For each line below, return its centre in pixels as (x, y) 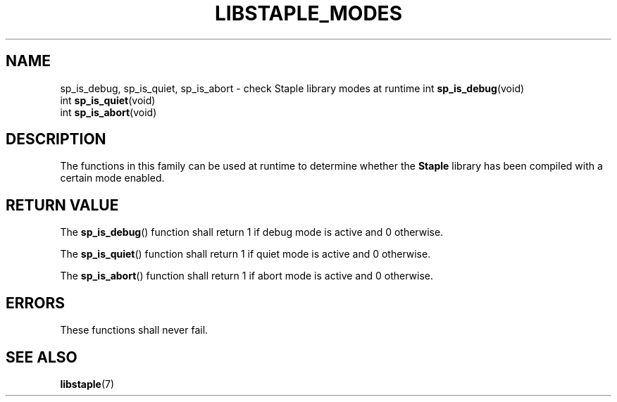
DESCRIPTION (56, 139)
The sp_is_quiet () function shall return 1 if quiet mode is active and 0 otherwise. (245, 254)
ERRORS (36, 303)
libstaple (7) (87, 384)
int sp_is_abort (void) (108, 112)
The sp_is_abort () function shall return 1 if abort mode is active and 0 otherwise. (247, 276)
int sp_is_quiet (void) (108, 100)
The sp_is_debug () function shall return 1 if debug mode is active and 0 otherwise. (252, 232)
